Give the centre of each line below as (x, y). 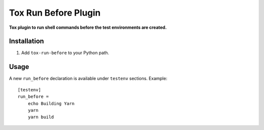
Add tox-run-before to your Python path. (65, 53)
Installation (26, 41)
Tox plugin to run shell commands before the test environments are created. (88, 27)
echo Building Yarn (51, 103)
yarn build (41, 117)
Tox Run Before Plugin (55, 13)
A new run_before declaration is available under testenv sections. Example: (88, 79)
